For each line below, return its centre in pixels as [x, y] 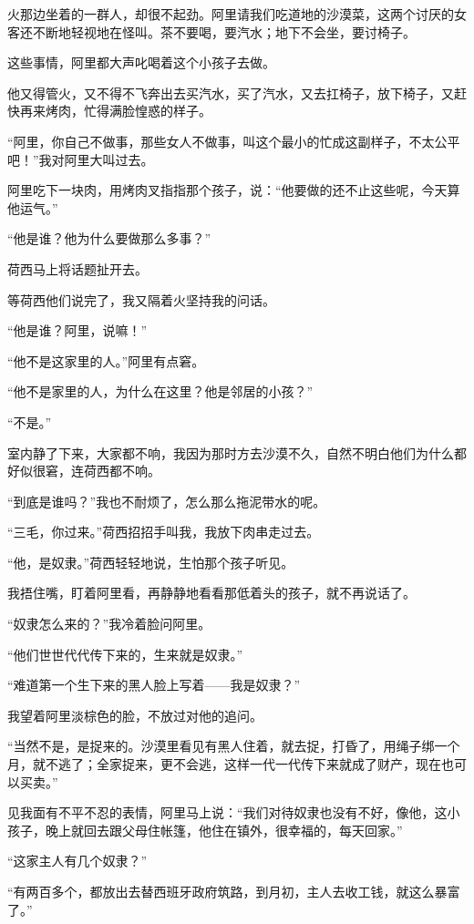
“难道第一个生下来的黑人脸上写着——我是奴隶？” [154, 685]
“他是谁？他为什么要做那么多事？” [109, 238]
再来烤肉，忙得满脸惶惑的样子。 [115, 111]
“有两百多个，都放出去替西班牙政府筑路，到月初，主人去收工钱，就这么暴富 [234, 891]
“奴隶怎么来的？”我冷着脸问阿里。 [109, 624]
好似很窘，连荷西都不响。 [84, 471]
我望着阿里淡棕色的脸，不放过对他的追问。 [135, 715]
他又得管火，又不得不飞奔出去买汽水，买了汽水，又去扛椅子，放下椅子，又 [231, 92]
